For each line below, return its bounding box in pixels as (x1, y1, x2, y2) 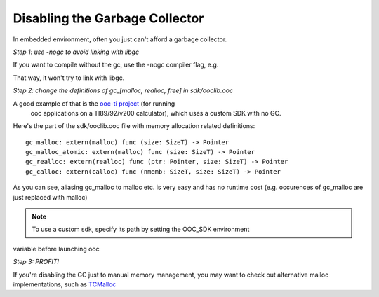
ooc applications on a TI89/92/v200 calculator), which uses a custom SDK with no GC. (30, 109, 281, 117)
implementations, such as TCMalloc (13, 280, 117, 289)
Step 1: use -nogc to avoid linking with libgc (13, 48, 140, 56)
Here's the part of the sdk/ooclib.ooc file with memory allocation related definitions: (13, 122, 255, 130)
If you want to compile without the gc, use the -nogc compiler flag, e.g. (13, 60, 219, 69)
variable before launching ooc (13, 244, 100, 253)
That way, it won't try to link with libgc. (13, 74, 125, 82)
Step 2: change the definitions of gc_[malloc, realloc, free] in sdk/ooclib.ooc (13, 86, 234, 95)
